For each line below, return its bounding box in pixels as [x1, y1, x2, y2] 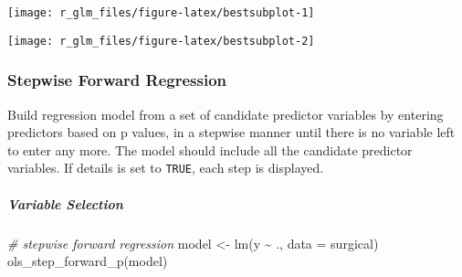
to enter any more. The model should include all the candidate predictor [7, 140, 413, 159]
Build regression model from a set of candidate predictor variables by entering [7, 104, 444, 123]
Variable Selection [7, 194, 123, 213]
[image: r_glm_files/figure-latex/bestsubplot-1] [7, 6, 315, 19]
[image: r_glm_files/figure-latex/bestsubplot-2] [7, 34, 315, 48]
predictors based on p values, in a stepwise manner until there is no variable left [7, 123, 456, 142]
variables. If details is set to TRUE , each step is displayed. [7, 158, 324, 177]
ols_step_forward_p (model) [7, 251, 168, 271]
